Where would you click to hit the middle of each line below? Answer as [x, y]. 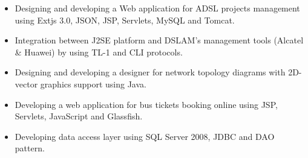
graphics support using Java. [93, 84]
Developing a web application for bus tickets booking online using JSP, [146, 104]
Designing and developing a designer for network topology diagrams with [150, 72]
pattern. [30, 148]
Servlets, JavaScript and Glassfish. [79, 116]
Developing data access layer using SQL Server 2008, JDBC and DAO [145, 136]
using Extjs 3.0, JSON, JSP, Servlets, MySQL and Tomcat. [125, 20]
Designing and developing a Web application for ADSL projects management [157, 8]
